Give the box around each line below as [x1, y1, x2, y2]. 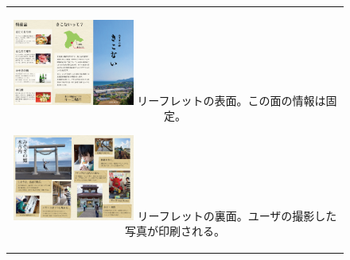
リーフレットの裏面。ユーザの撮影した [137, 207, 337, 223]
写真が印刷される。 [125, 223, 225, 239]
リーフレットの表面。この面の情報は [137, 91, 326, 108]
